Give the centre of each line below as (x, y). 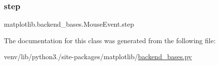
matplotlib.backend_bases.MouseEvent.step (69, 24)
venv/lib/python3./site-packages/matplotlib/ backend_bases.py (98, 57)
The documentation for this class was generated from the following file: (110, 40)
